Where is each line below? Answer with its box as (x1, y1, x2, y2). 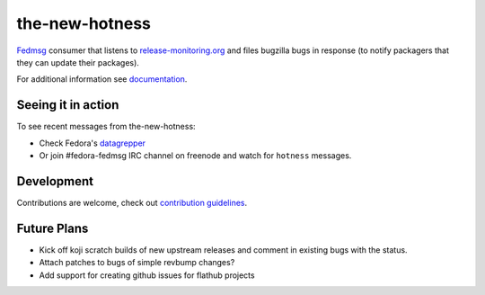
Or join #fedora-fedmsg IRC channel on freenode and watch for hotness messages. (39, 150, 352, 161)
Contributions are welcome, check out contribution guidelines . (16, 197, 247, 208)
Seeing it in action (16, 97, 119, 112)
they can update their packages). (16, 57, 139, 67)
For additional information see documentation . (16, 74, 188, 85)
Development (16, 174, 94, 189)
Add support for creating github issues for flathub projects (39, 270, 255, 281)
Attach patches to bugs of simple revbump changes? (39, 257, 235, 268)
